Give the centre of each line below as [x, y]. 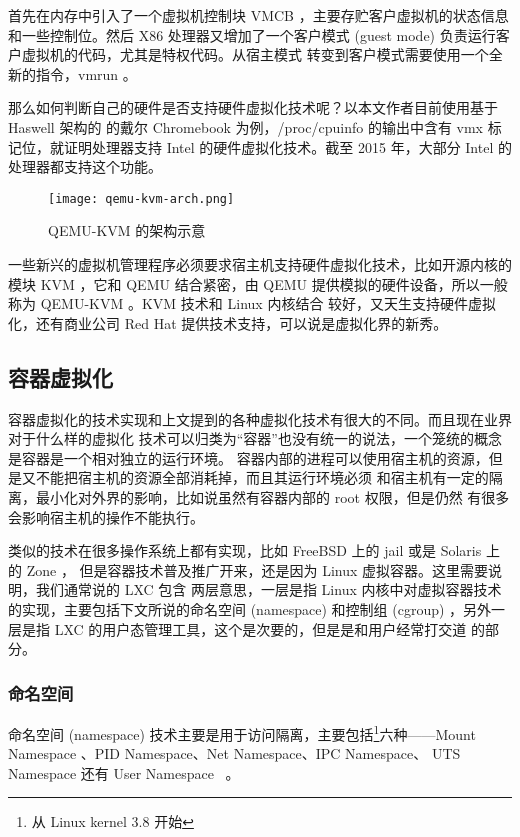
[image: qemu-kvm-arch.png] [141, 198]
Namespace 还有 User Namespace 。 [124, 772]
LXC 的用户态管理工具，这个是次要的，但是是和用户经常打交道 [260, 628]
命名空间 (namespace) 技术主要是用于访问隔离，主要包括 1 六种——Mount [242, 732]
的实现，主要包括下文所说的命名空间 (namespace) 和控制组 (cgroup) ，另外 [250, 608]
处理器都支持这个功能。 [85, 166]
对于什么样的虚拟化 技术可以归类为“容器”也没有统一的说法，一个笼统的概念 [255, 438]
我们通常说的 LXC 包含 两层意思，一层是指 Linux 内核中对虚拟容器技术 [268, 589]
